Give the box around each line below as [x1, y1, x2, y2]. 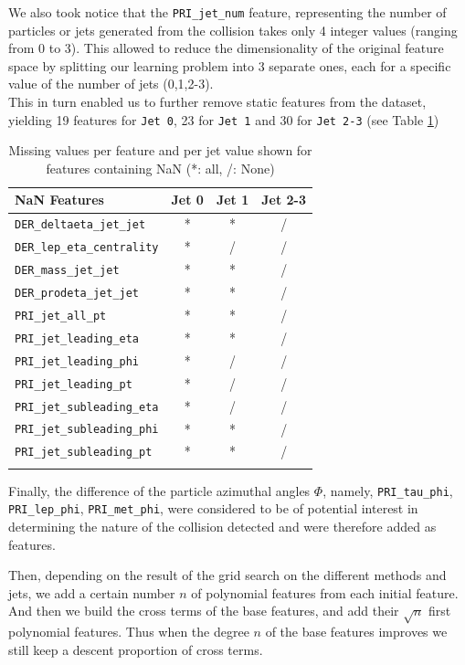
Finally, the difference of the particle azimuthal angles [8, 480, 311, 500]
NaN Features [15, 190, 104, 209]
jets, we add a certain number [8, 583, 175, 602]
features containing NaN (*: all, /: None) [46, 158, 275, 177]
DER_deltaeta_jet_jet [15, 218, 146, 232]
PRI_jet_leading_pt [15, 377, 132, 391]
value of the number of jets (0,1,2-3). [8, 74, 214, 93]
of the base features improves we [265, 622, 448, 641]
